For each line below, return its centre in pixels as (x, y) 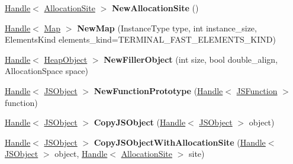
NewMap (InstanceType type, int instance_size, (167, 28)
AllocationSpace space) (46, 71)
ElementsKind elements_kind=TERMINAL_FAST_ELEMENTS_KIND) (140, 39)
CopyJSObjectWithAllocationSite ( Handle (180, 142)
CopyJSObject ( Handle (140, 122)
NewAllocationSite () (155, 8)
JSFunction (257, 90)
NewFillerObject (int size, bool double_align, (191, 59)
